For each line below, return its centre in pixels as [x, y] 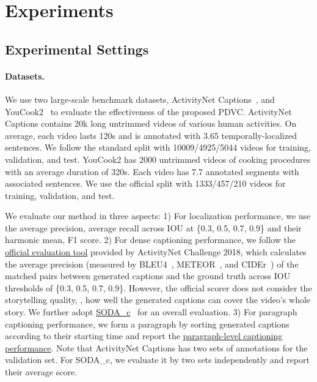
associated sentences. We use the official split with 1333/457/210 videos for [145, 183]
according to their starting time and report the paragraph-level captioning [144, 336]
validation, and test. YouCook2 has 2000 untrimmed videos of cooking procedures [158, 159]
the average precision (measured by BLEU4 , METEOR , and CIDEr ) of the [152, 264]
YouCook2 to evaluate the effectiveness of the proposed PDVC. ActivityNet [148, 111]
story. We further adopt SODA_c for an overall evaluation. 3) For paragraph [151, 312]
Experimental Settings [77, 49]
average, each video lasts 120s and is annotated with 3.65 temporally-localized [151, 135]
